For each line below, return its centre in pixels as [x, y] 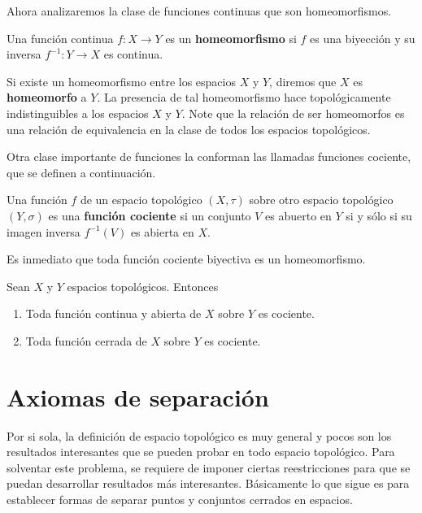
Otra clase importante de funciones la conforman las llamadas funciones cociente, [209, 157]
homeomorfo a [47, 97]
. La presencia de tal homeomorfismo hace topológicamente [244, 97]
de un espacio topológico [141, 200]
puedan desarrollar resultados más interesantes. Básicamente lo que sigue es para [208, 483]
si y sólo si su [379, 215]
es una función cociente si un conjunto [150, 215]
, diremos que [303, 81]
